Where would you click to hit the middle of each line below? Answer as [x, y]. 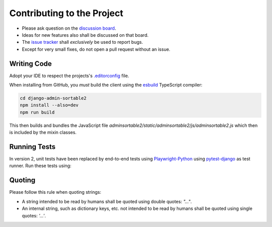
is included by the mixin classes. [43, 132]
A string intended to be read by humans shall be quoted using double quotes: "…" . [107, 201]
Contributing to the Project [66, 13]
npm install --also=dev [49, 105]
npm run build [37, 112]
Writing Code [31, 64]
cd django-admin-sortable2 [53, 98]
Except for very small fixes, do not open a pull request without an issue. [96, 49]
